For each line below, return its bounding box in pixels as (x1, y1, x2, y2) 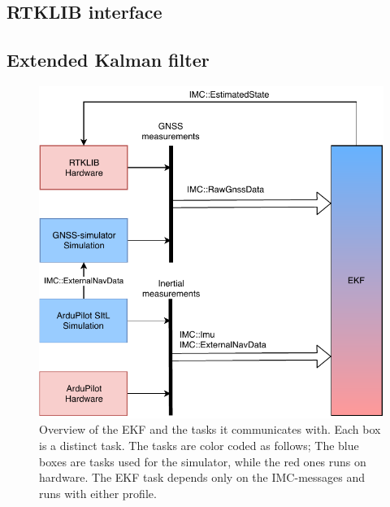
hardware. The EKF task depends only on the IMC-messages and (39, 469, 366, 486)
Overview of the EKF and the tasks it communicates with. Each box (39, 421, 381, 438)
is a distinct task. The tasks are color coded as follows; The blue (39, 437, 359, 454)
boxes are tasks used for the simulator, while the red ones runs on (39, 452, 366, 470)
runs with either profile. (39, 484, 157, 501)
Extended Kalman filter (6, 47, 210, 72)
